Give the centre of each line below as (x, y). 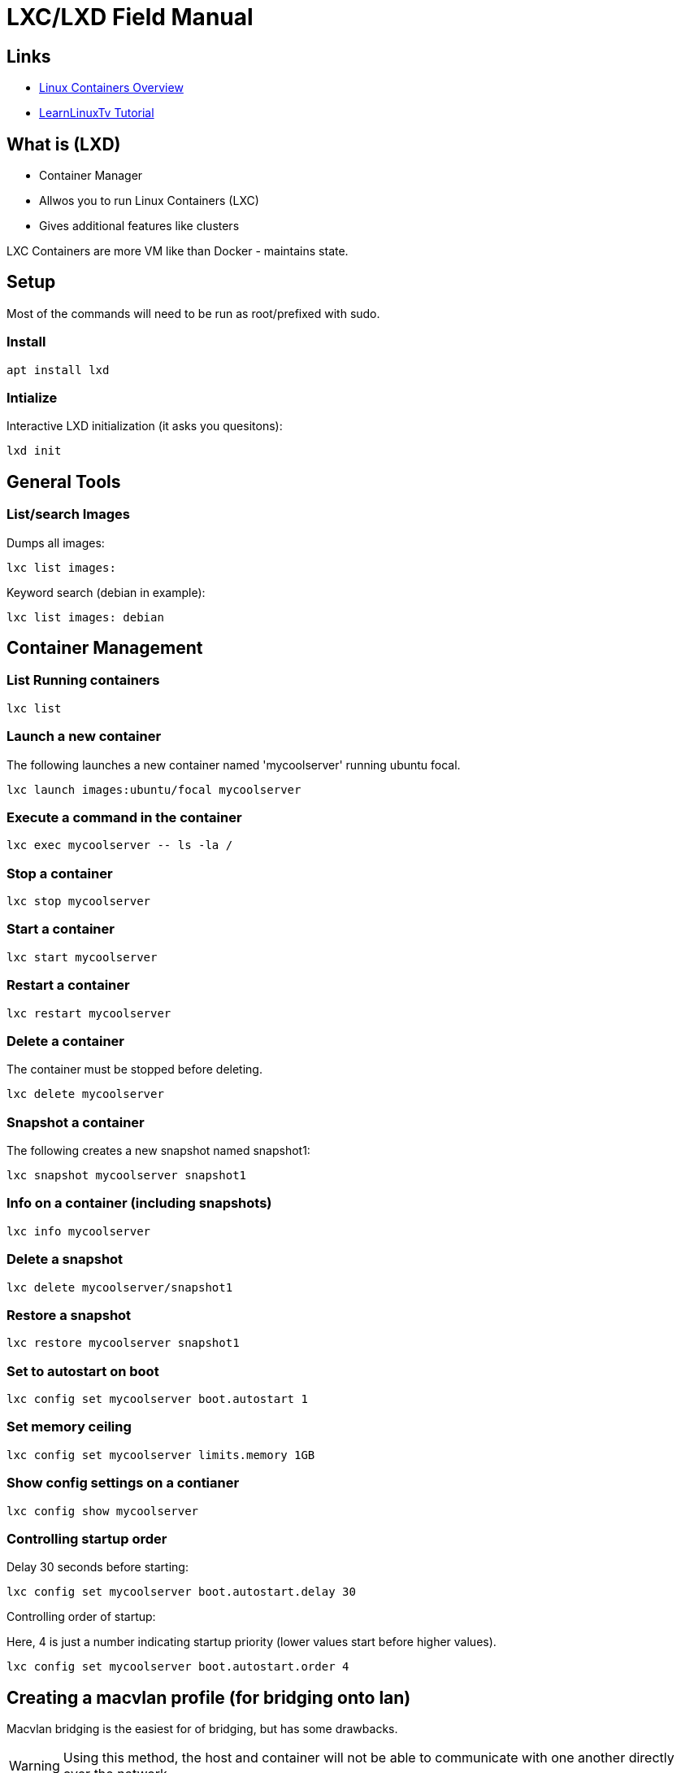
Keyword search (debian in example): (106, 592)
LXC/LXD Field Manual (130, 17)
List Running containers (83, 680)
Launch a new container (84, 736)
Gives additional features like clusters (139, 226)
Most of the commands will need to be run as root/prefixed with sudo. (193, 313)
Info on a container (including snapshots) (139, 1203)
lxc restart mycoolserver (89, 1013)
